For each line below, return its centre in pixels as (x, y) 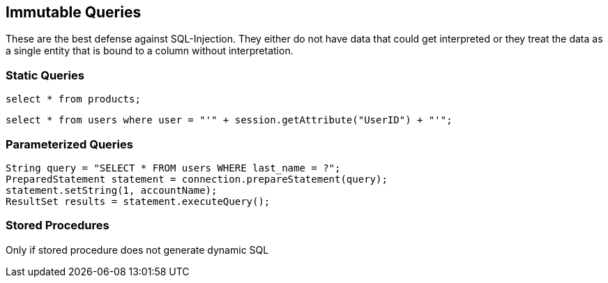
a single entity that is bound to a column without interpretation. (150, 51)
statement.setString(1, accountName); (112, 190)
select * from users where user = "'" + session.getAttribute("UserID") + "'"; (229, 120)
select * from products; (73, 99)
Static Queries (45, 75)
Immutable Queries (74, 12)
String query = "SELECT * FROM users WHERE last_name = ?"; (173, 168)
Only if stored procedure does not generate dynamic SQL (137, 250)
